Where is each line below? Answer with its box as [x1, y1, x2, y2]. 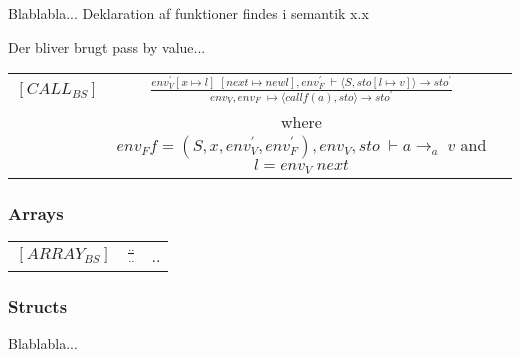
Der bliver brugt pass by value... [8, 36, 206, 57]
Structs [8, 293, 68, 318]
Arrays [8, 200, 64, 225]
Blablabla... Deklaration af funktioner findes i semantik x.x [8, 3, 369, 23]
